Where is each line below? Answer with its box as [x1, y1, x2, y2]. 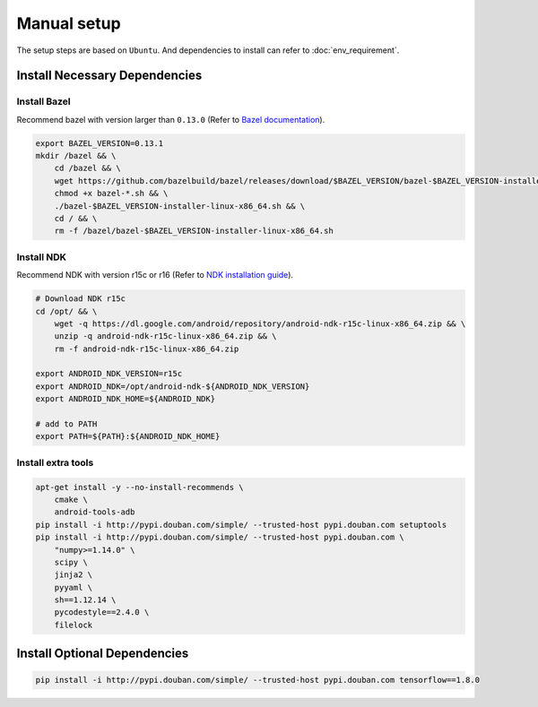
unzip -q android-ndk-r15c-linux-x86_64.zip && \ [54, 332, 277, 341]
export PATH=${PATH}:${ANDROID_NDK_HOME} [35, 431, 221, 442]
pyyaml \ [54, 582, 93, 592]
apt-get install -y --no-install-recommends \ [35, 482, 244, 492]
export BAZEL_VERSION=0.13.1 [35, 138, 164, 148]
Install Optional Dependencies [16, 646, 189, 661]
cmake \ [54, 494, 89, 504]
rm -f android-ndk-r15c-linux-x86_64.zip [54, 343, 239, 354]
